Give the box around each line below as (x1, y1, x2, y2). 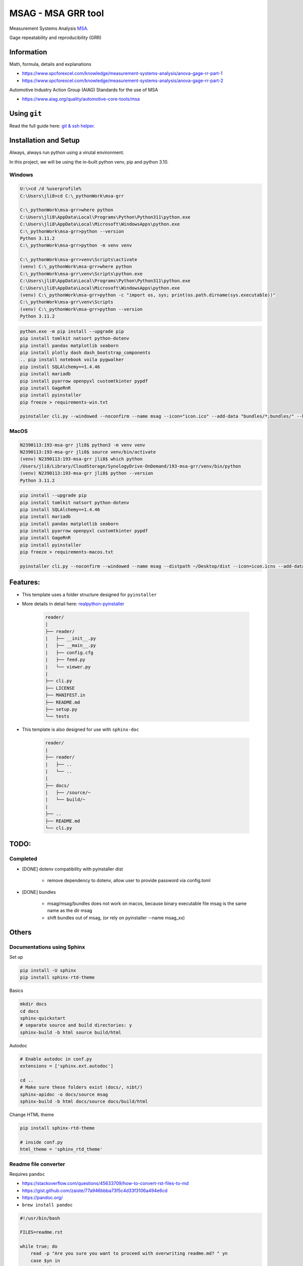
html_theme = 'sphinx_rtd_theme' (20, 1146, 103, 1152)
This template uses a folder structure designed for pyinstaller (22, 591, 157, 598)
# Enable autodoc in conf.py (20, 1056, 92, 1062)
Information (9, 48, 47, 56)
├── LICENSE (45, 685, 75, 691)
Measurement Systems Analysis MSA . (9, 25, 88, 31)
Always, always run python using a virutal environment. (9, 149, 125, 155)
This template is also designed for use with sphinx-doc (22, 727, 139, 733)
